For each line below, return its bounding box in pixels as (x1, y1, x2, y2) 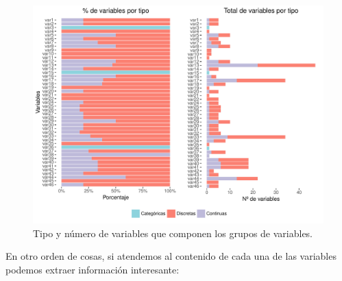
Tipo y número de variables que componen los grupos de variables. (33, 225, 313, 240)
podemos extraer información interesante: (5, 262, 180, 276)
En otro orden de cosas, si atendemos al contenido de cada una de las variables (5, 249, 337, 263)
